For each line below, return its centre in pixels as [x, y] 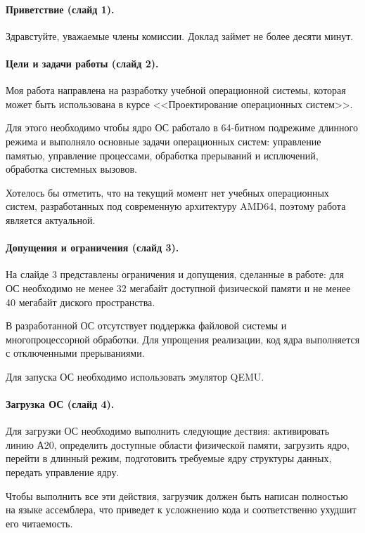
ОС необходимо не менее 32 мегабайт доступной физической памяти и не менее [178, 288]
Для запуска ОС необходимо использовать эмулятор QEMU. [135, 376]
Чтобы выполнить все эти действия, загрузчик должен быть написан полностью [177, 495]
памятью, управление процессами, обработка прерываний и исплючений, [162, 155]
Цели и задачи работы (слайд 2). [82, 63]
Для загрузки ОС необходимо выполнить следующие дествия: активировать [168, 431]
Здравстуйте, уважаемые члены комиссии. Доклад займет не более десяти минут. [180, 35]
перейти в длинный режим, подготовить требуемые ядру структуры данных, [169, 458]
